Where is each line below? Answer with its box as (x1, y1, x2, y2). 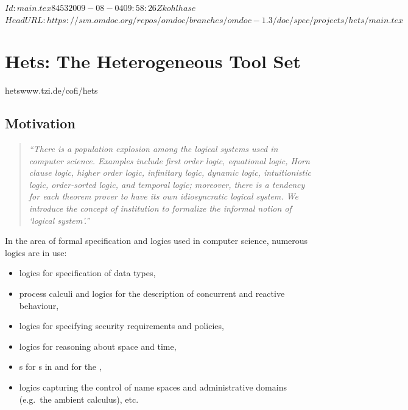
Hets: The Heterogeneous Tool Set (5, 49, 301, 74)
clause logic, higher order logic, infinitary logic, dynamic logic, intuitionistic (29, 166, 311, 179)
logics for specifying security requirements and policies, (19, 319, 224, 332)
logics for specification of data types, (19, 266, 156, 279)
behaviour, (19, 299, 59, 311)
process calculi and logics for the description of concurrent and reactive (19, 287, 285, 300)
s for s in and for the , (19, 360, 102, 373)
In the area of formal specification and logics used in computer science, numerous (5, 234, 308, 247)
